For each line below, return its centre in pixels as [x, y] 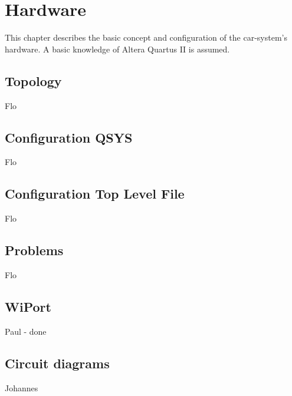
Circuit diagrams [57, 363]
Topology [33, 80]
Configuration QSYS [69, 137]
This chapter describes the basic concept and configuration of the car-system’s [146, 37]
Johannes [22, 387]
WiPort [28, 306]
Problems [34, 250]
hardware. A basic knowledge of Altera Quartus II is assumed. [117, 49]
